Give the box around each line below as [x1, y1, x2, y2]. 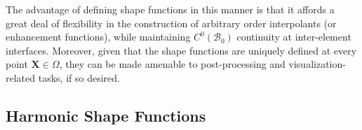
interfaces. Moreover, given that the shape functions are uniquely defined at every [6, 43, 357, 57]
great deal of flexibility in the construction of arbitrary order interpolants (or [6, 15, 337, 30]
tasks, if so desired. [38, 70, 120, 85]
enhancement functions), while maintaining [6, 29, 191, 44]
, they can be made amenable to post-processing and [59, 57, 286, 71]
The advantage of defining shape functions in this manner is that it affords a [6, 2, 335, 16]
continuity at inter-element [236, 29, 351, 44]
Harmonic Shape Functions [6, 104, 206, 126]
